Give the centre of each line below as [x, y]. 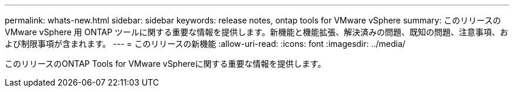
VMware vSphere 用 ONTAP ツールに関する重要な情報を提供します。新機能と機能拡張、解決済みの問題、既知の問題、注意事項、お [256, 32]
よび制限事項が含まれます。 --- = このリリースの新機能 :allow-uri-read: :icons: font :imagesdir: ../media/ [205, 44]
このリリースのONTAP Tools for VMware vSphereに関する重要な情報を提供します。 [165, 64]
